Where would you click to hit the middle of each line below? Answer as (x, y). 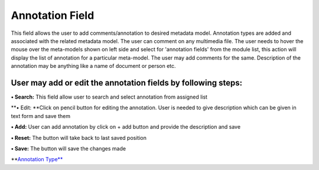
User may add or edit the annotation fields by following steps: (126, 83)
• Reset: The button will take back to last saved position (79, 138)
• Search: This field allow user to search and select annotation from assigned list (109, 97)
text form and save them (41, 116)
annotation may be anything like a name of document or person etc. (94, 66)
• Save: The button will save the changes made (69, 148)
